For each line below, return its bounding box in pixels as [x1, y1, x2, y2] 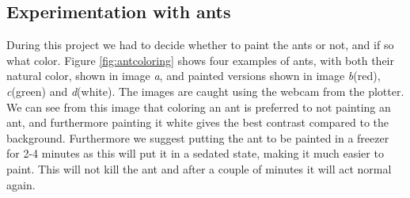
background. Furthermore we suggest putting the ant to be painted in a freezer [6, 129, 389, 146]
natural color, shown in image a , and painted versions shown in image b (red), [6, 67, 381, 84]
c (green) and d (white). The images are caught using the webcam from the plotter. [6, 82, 404, 99]
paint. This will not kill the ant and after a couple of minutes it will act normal [6, 160, 392, 177]
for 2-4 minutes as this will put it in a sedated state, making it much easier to [6, 145, 384, 162]
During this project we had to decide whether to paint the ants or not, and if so [6, 36, 394, 53]
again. [6, 176, 36, 192]
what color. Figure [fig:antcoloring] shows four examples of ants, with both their [6, 51, 394, 68]
